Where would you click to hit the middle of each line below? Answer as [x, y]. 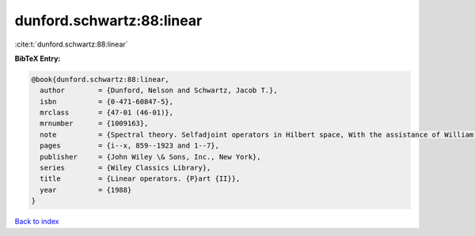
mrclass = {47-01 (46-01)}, [107, 113]
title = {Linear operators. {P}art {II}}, [140, 179]
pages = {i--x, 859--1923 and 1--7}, [129, 146]
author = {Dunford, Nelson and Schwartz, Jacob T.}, [159, 90]
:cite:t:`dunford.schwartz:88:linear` [71, 44]
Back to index [37, 222]
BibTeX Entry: [38, 58]
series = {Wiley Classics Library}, [125, 168]
